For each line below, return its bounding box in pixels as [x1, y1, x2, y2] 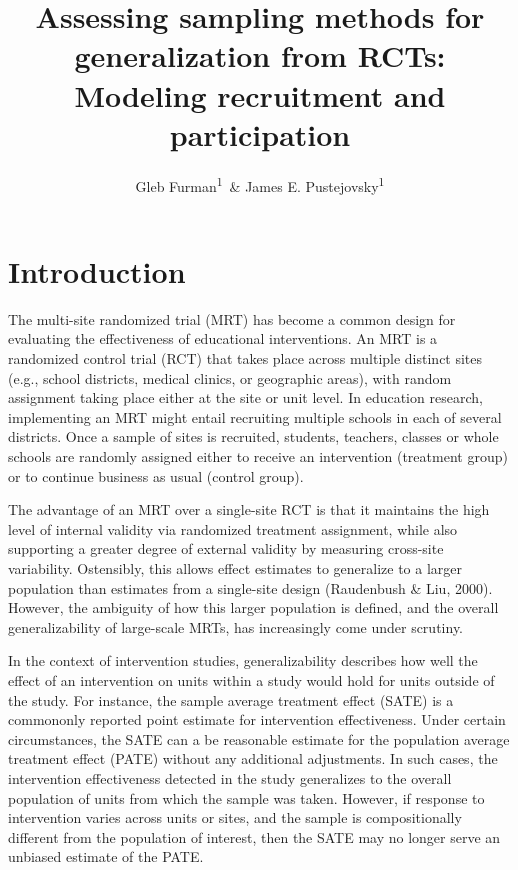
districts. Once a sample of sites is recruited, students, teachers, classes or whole [8, 426, 499, 447]
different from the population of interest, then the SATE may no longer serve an [8, 826, 501, 847]
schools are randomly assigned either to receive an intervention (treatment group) [8, 446, 508, 467]
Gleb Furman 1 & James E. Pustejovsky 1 [135, 172, 385, 196]
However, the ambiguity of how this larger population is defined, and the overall [8, 597, 499, 618]
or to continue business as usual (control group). [8, 465, 304, 486]
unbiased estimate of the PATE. [8, 846, 204, 867]
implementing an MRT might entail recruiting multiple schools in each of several [8, 406, 502, 427]
